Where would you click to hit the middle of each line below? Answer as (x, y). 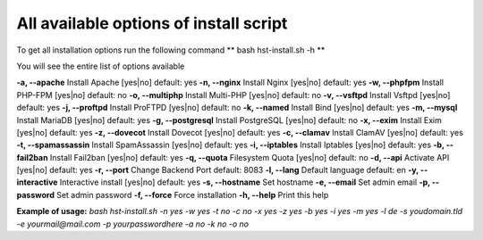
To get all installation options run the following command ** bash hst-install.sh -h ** (171, 50)
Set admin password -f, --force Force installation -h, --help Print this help (193, 194)
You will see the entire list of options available (101, 66)
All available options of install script (152, 23)
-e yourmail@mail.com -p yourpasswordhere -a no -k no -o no (133, 224)
